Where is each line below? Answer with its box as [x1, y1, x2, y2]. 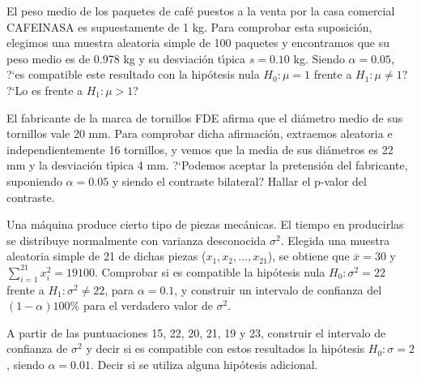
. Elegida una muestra [280, 231, 390, 248]
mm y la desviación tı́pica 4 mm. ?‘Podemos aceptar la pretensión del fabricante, [6, 157, 408, 174]
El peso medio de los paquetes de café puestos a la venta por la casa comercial [6, 2, 395, 19]
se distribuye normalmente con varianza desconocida [6, 231, 266, 248]
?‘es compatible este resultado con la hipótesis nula [6, 66, 260, 83]
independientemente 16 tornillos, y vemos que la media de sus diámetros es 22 [6, 140, 393, 157]
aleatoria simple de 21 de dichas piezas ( [6, 247, 206, 264]
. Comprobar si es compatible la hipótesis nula [95, 263, 325, 280]
